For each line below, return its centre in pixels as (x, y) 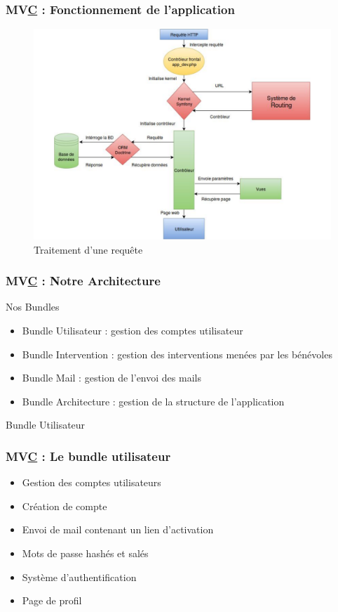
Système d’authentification (79, 577)
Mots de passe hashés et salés (85, 553)
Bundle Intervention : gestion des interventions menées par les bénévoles (177, 354)
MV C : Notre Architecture (83, 281)
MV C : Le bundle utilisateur (88, 456)
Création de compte (65, 506)
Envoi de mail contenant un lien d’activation (118, 529)
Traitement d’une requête (88, 249)
